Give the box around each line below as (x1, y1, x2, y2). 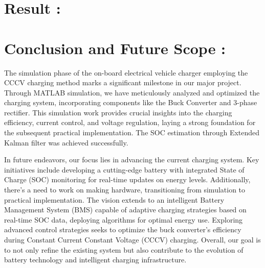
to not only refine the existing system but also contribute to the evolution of (4, 244, 244, 255)
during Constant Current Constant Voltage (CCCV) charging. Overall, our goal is (4, 234, 261, 245)
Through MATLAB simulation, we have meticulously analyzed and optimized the (4, 87, 260, 98)
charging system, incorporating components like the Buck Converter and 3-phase (4, 97, 257, 108)
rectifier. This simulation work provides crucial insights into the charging (4, 107, 232, 117)
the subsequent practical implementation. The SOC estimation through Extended (4, 127, 260, 138)
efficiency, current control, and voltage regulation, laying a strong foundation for (4, 117, 256, 128)
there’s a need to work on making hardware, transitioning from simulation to (4, 184, 246, 195)
